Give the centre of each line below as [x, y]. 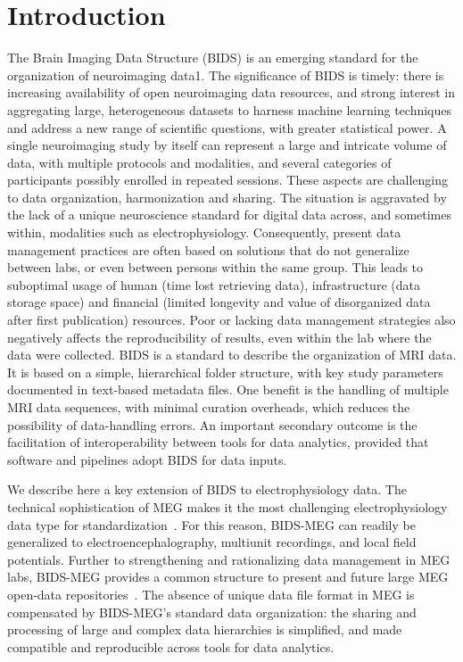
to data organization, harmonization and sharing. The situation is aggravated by [227, 197]
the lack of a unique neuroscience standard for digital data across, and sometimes [229, 215]
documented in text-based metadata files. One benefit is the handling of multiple [228, 389]
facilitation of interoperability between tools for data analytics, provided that [218, 442]
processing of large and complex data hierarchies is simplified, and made [205, 629]
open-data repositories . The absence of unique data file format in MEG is [211, 594]
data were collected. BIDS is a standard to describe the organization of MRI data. [232, 355]
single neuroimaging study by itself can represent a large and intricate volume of [227, 145]
